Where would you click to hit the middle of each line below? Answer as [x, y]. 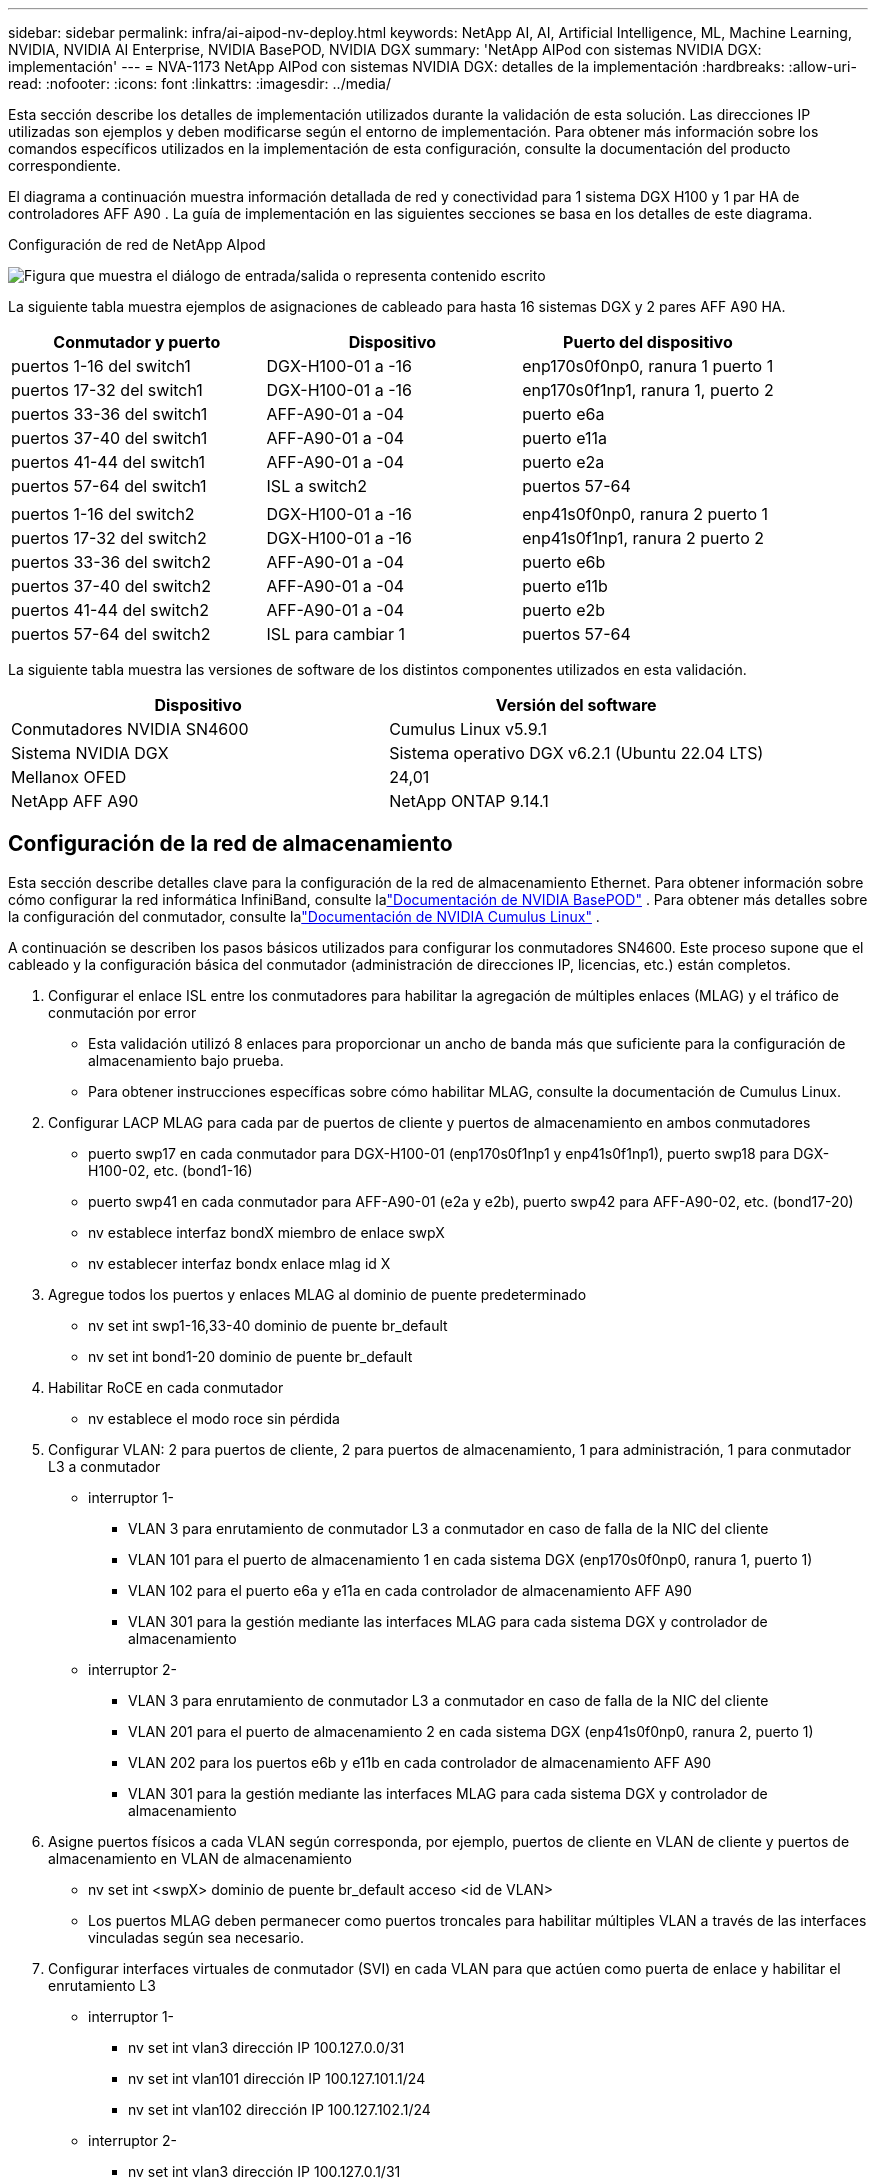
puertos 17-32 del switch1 [107, 390]
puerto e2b [564, 610]
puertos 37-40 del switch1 [109, 438]
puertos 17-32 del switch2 [109, 538]
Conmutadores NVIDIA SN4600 [130, 729]
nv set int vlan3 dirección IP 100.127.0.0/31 [266, 2047]
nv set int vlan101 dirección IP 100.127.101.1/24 [277, 2078]
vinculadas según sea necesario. [196, 1937]
